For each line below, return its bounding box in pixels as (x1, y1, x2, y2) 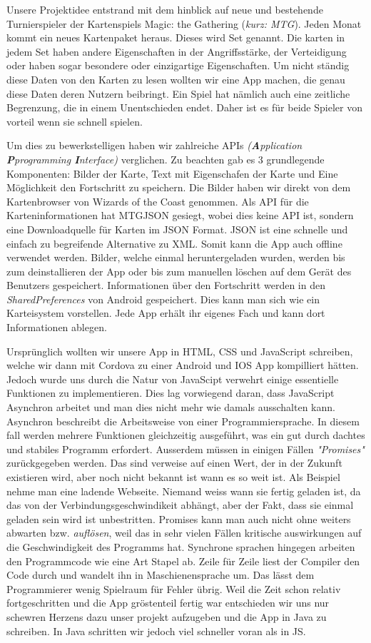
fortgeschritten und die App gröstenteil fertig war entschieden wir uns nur (6, 595, 330, 610)
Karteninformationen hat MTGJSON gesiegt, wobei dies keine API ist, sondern (6, 208, 354, 223)
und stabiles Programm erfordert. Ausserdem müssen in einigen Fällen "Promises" (6, 441, 365, 456)
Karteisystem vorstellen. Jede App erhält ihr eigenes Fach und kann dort (6, 305, 325, 320)
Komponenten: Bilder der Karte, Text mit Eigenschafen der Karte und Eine (6, 166, 338, 181)
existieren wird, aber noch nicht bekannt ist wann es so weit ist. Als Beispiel (6, 470, 340, 484)
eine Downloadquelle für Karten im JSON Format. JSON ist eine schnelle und (6, 221, 348, 236)
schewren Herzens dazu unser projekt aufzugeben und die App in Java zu (6, 609, 327, 624)
